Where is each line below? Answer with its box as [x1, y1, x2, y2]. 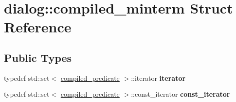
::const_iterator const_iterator [131, 89, 230, 99]
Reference [4, 17, 72, 37]
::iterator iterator [131, 73, 186, 83]
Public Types [4, 50, 72, 65]
